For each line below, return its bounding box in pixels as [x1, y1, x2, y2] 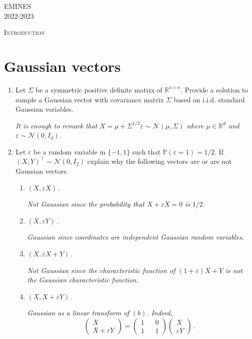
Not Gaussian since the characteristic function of [27, 265, 175, 275]
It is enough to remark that [15, 120, 97, 130]
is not [225, 265, 243, 275]
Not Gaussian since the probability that [27, 199, 145, 209]
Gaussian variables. [15, 104, 74, 114]
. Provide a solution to [180, 84, 249, 94]
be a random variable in [33, 146, 106, 156]
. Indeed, [146, 308, 173, 318]
